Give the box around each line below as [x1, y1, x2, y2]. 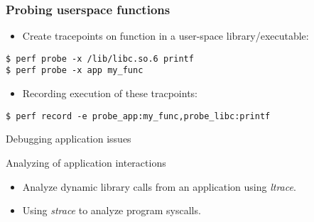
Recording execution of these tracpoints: [22, 86, 197, 101]
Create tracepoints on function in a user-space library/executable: [22, 28, 309, 43]
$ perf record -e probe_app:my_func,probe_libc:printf [6, 111, 271, 121]
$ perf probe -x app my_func [6, 65, 144, 76]
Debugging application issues [6, 131, 131, 146]
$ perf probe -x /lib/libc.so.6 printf [6, 53, 194, 64]
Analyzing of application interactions [6, 155, 166, 170]
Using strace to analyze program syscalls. [22, 203, 201, 218]
